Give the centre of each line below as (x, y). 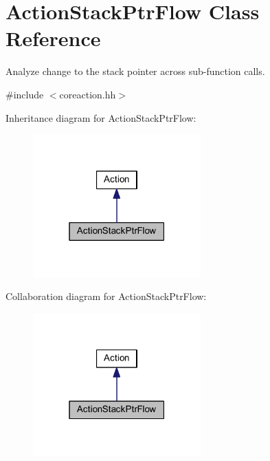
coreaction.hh (88, 94)
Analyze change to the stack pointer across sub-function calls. (135, 71)
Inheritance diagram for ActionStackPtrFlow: (101, 117)
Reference (53, 38)
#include (25, 94)
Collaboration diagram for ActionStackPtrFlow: (106, 296)
